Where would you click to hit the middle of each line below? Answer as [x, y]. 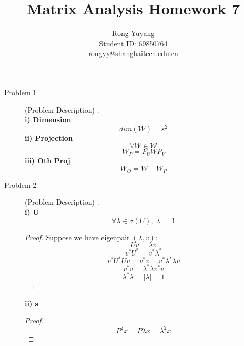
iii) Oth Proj [47, 160]
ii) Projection [49, 138]
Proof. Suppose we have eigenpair [77, 237]
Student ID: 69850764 [133, 43]
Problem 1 [21, 92]
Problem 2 [21, 184]
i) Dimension [48, 120]
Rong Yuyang [133, 33]
